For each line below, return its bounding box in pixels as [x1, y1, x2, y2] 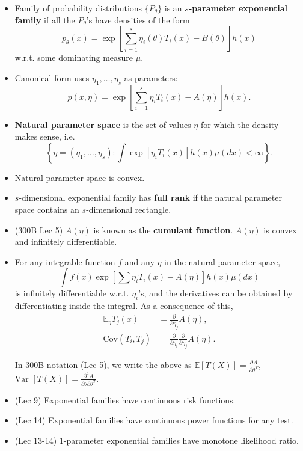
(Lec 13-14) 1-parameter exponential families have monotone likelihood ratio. [14, 434, 299, 446]
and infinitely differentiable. [14, 235, 117, 248]
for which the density [200, 118, 279, 130]
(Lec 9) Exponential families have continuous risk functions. [14, 393, 236, 406]
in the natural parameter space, [164, 255, 281, 268]
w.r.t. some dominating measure [14, 51, 133, 64]
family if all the [14, 13, 75, 26]
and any [124, 255, 155, 268]
